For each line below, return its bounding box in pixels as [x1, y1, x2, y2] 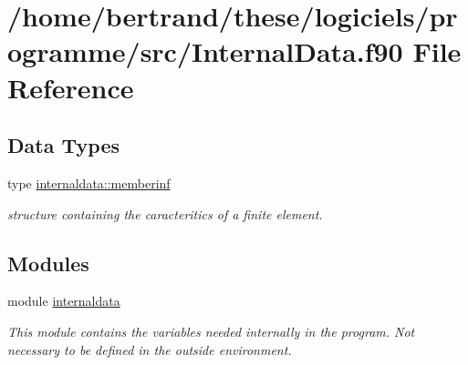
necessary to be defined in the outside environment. [7, 340, 292, 359]
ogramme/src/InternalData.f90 [7, 33, 403, 70]
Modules [7, 248, 89, 277]
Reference [7, 68, 134, 106]
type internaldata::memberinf [7, 173, 171, 192]
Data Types [7, 131, 120, 159]
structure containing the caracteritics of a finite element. [7, 204, 323, 223]
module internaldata [7, 291, 120, 310]
